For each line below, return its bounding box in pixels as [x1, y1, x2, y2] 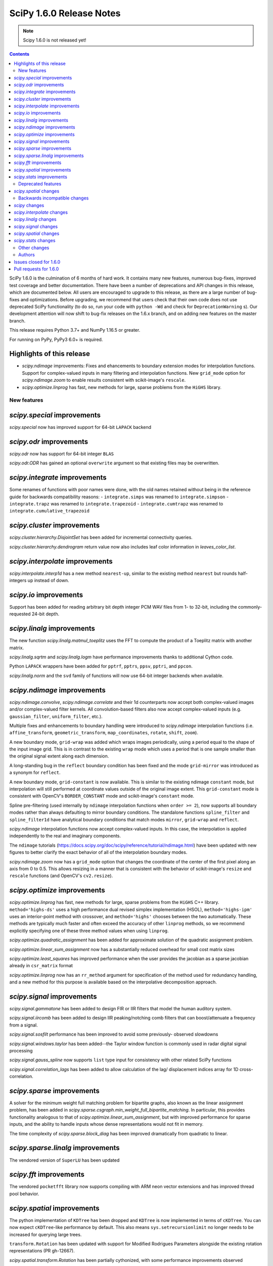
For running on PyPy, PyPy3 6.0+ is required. [9, 336, 103, 342]
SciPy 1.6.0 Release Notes [9, 8, 121, 19]
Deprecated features [18, 181, 62, 187]
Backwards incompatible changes [18, 195, 89, 201]
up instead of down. [27, 577, 69, 583]
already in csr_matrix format [9, 963, 73, 969]
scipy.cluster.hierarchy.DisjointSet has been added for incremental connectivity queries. [9, 534, 193, 540]
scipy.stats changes [14, 238, 56, 244]
